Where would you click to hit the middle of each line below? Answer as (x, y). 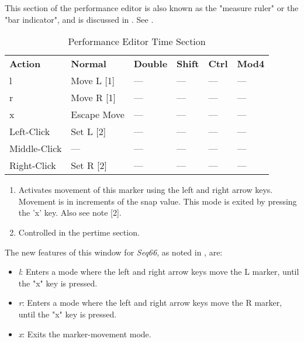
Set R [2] (89, 165)
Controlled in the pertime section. (79, 232)
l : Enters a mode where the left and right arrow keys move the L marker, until (159, 272)
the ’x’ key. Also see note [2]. (70, 213)
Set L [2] (89, 132)
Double (151, 64)
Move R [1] (94, 98)
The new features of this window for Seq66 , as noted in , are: (114, 252)
